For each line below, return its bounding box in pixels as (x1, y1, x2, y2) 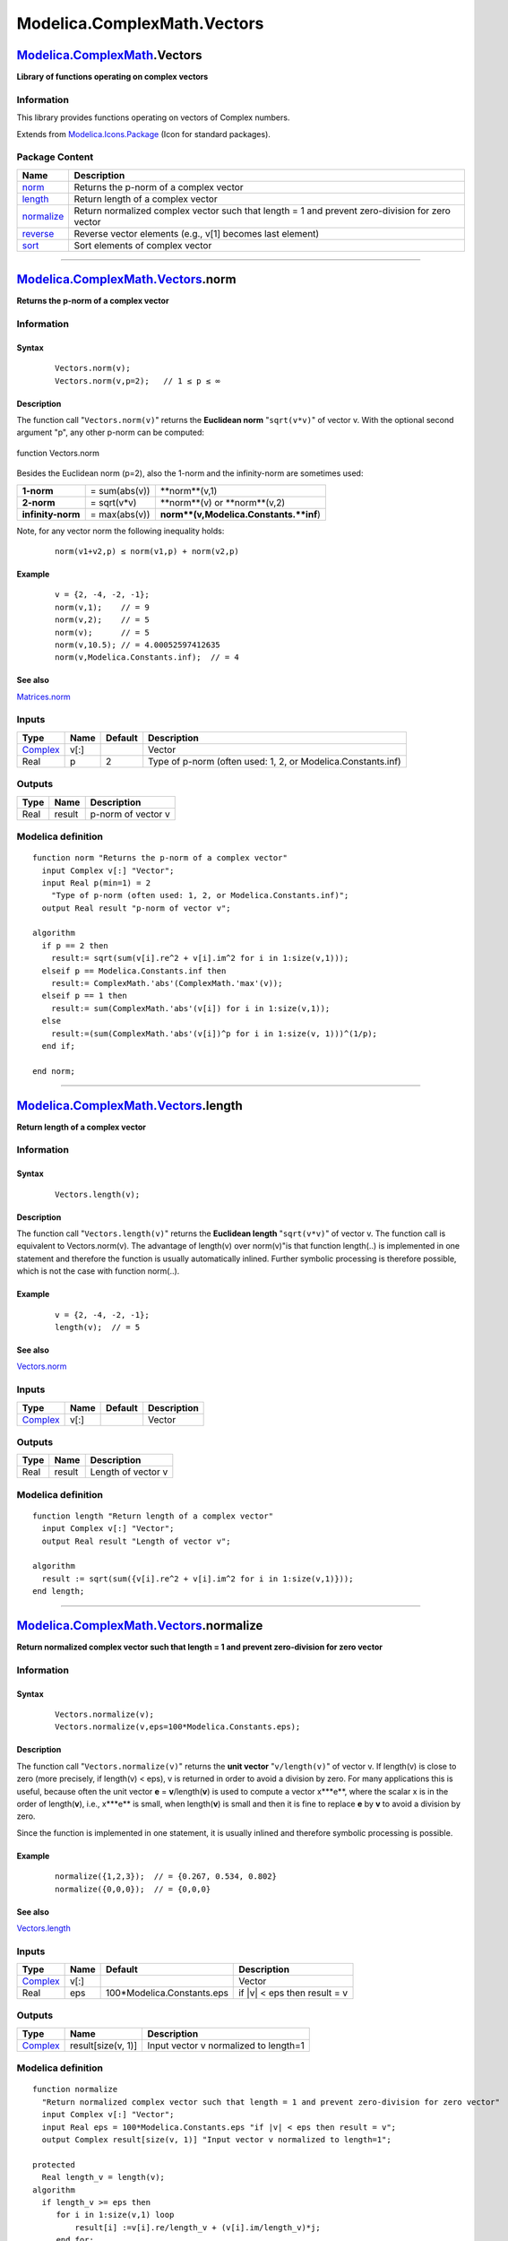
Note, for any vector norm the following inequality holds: (16, 525, 225, 536)
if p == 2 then (41, 940, 108, 950)
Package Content (16, 151, 94, 163)
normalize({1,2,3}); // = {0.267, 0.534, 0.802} (55, 1872, 278, 1882)
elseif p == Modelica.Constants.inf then (41, 965, 227, 976)
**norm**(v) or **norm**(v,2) (159, 496, 286, 508)
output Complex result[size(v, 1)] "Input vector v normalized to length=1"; (41, 2134, 392, 2144)
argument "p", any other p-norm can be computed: (16, 427, 205, 438)
